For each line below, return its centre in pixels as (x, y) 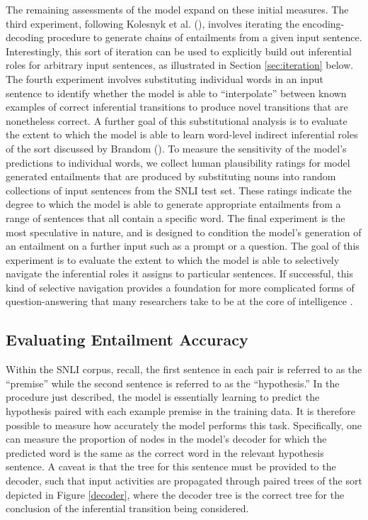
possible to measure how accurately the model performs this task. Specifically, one (184, 425)
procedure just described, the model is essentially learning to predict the (163, 397)
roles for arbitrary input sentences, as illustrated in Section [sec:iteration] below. (180, 65)
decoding (25, 37)
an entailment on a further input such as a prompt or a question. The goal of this (183, 246)
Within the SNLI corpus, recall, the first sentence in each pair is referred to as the (184, 369)
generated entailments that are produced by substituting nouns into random (171, 176)
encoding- (323, 23)
